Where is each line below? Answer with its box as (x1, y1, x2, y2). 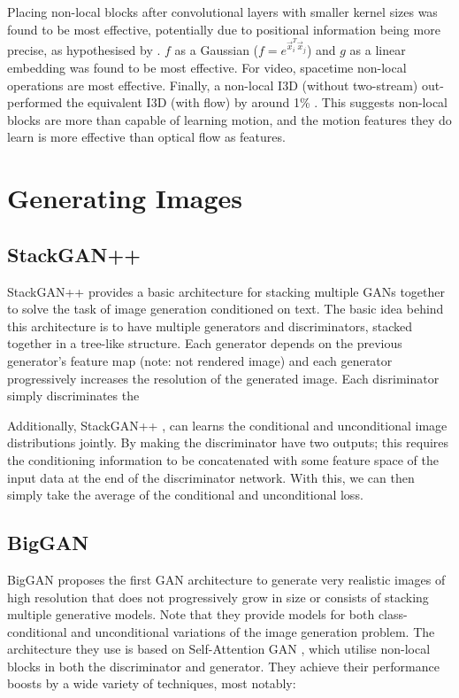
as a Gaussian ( (174, 41, 259, 59)
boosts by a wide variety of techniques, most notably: (7, 674, 296, 693)
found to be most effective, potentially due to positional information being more (7, 19, 440, 38)
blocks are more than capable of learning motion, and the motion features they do (7, 110, 452, 128)
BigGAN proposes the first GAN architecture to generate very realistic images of (7, 570, 446, 588)
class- (378, 605, 408, 624)
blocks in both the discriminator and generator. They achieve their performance (7, 656, 440, 675)
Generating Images (7, 180, 243, 216)
